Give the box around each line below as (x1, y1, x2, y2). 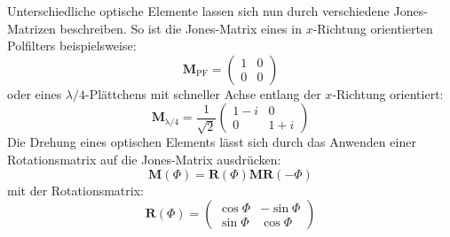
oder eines (7, 84, 62, 103)
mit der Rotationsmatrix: (7, 180, 144, 199)
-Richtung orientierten (312, 19, 433, 37)
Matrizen (7, 19, 56, 37)
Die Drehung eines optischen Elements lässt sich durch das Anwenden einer (7, 133, 416, 151)
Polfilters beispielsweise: (7, 36, 137, 55)
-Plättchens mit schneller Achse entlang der (85, 84, 321, 103)
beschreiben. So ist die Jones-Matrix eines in (59, 19, 302, 37)
